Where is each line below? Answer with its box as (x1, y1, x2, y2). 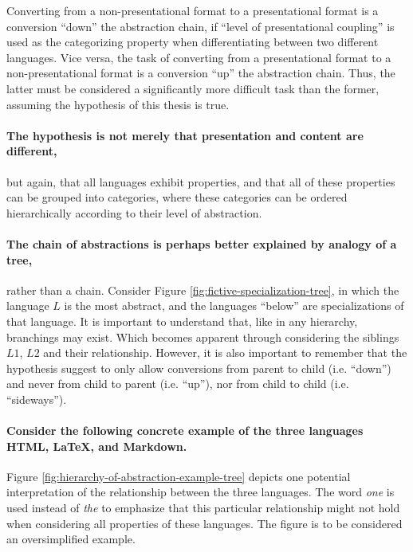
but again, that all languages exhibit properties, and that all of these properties (6, 173, 395, 190)
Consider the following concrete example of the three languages (6, 422, 364, 439)
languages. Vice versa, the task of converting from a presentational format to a (6, 49, 391, 65)
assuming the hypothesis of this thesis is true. (6, 96, 230, 112)
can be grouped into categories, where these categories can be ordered (6, 189, 348, 206)
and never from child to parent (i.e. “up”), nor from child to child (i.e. (6, 375, 349, 392)
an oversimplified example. (6, 530, 136, 547)
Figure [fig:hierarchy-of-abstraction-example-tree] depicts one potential (6, 468, 351, 484)
